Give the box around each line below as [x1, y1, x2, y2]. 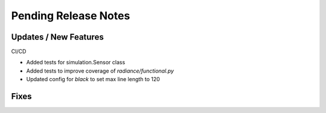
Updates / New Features [11, 32, 104, 42]
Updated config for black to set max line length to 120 [26, 76, 160, 83]
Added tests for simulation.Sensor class [26, 59, 126, 66]
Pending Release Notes [11, 9, 130, 22]
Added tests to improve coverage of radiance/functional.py [26, 67, 174, 75]
